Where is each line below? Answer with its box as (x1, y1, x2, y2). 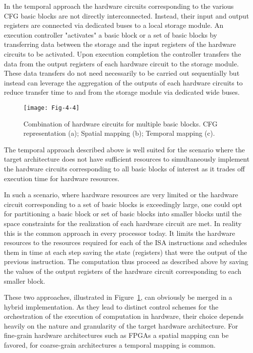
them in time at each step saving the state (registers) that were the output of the (4, 247, 247, 257)
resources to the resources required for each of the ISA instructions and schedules (4, 237, 247, 248)
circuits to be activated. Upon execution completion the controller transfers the (4, 48, 241, 59)
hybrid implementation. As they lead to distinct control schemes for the (4, 301, 219, 311)
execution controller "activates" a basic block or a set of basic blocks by (4, 29, 217, 40)
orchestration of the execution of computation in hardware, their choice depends (4, 311, 244, 321)
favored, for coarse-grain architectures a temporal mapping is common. (4, 340, 216, 350)
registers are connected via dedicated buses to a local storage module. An (4, 20, 224, 30)
